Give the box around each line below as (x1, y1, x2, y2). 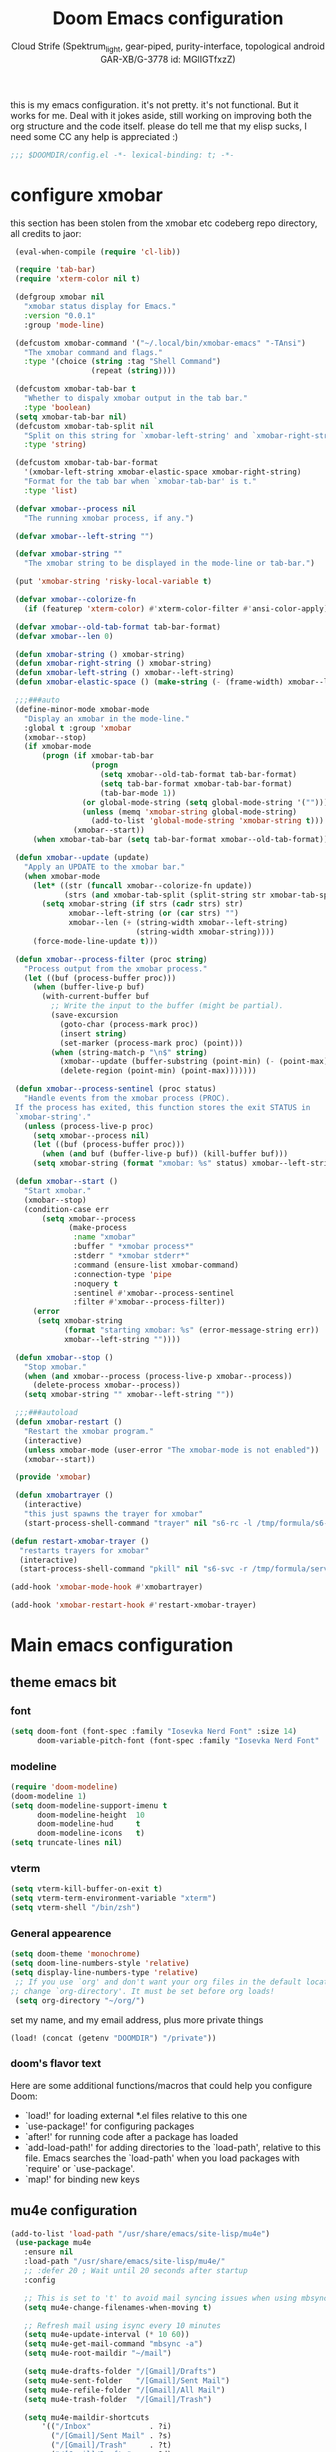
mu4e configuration (10, 2202, 138, 2219)
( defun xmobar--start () (14, 1177, 118, 1187)
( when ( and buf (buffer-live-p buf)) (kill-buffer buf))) (41, 1149, 288, 1159)
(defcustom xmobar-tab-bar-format (14, 458, 159, 468)
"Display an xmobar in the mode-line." (23, 713, 190, 724)
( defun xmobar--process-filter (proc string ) (14, 954, 208, 964)
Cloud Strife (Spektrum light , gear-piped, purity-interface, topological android (11, 40, 325, 54)
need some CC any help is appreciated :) (10, 130, 179, 142)
